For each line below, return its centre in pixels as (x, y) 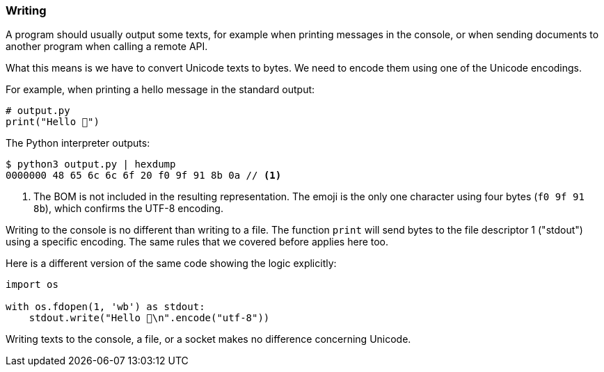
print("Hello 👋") (53, 122)
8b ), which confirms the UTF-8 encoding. (128, 209)
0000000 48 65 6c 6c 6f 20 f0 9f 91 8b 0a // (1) (144, 176)
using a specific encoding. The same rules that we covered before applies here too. (197, 242)
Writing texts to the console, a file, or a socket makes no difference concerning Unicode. (208, 339)
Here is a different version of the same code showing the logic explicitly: (171, 264)
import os (32, 285)
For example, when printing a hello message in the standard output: (160, 90)
